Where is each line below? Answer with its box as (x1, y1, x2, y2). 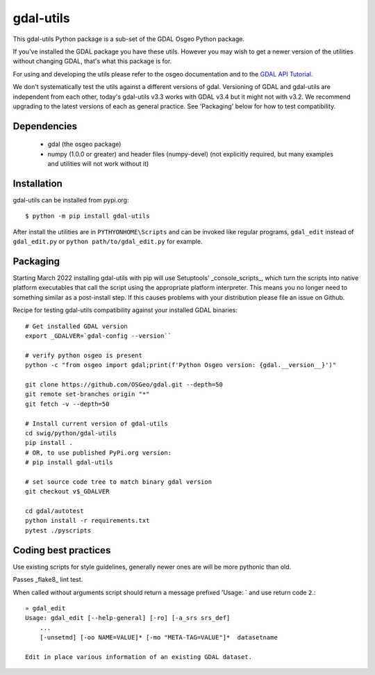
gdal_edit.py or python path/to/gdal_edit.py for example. (12, 237, 203, 246)
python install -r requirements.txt (25, 517, 150, 525)
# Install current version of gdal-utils (25, 419, 168, 428)
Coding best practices (12, 544, 111, 556)
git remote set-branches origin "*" (25, 390, 150, 398)
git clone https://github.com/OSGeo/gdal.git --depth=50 (25, 380, 224, 389)
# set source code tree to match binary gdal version (25, 478, 212, 486)
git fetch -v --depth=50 (25, 400, 110, 408)
